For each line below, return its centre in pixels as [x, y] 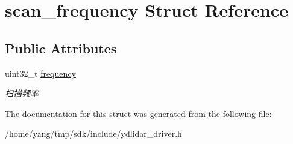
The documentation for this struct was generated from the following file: [138, 113]
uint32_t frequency [40, 73]
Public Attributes [61, 48]
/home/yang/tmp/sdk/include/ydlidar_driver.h [93, 133]
